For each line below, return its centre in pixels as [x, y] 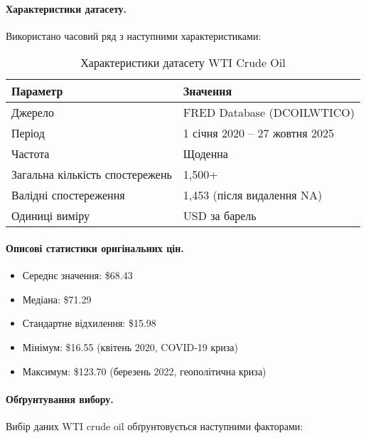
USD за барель [220, 216]
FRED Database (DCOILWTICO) [269, 113]
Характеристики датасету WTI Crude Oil [183, 63]
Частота [31, 154]
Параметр [37, 91]
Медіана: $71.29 [57, 299]
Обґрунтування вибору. [60, 398]
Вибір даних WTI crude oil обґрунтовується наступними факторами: [155, 426]
